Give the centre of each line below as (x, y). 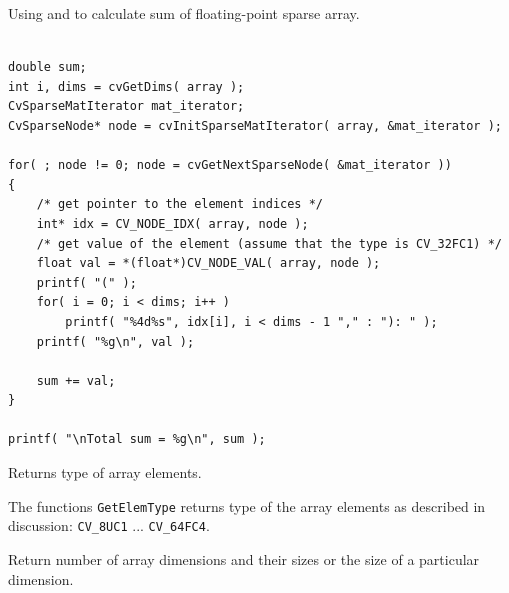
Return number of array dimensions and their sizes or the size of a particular (244, 558)
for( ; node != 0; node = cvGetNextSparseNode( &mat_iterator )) (230, 165)
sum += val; (76, 380)
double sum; (47, 67)
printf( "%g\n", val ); (115, 341)
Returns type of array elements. (105, 472)
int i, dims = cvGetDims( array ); (126, 86)
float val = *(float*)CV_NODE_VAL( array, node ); (208, 263)
